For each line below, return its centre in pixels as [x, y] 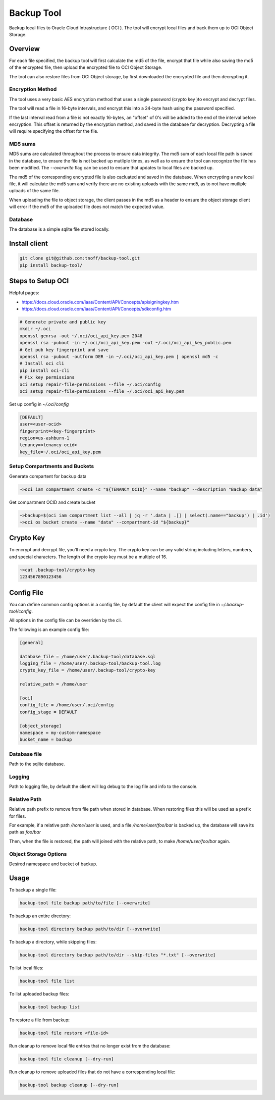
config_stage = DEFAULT [49, 712]
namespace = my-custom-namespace [60, 733]
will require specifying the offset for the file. [54, 131]
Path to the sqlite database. [37, 764]
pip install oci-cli [44, 370]
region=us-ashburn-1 [44, 438]
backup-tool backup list [50, 1007]
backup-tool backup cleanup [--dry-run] [69, 1085]
